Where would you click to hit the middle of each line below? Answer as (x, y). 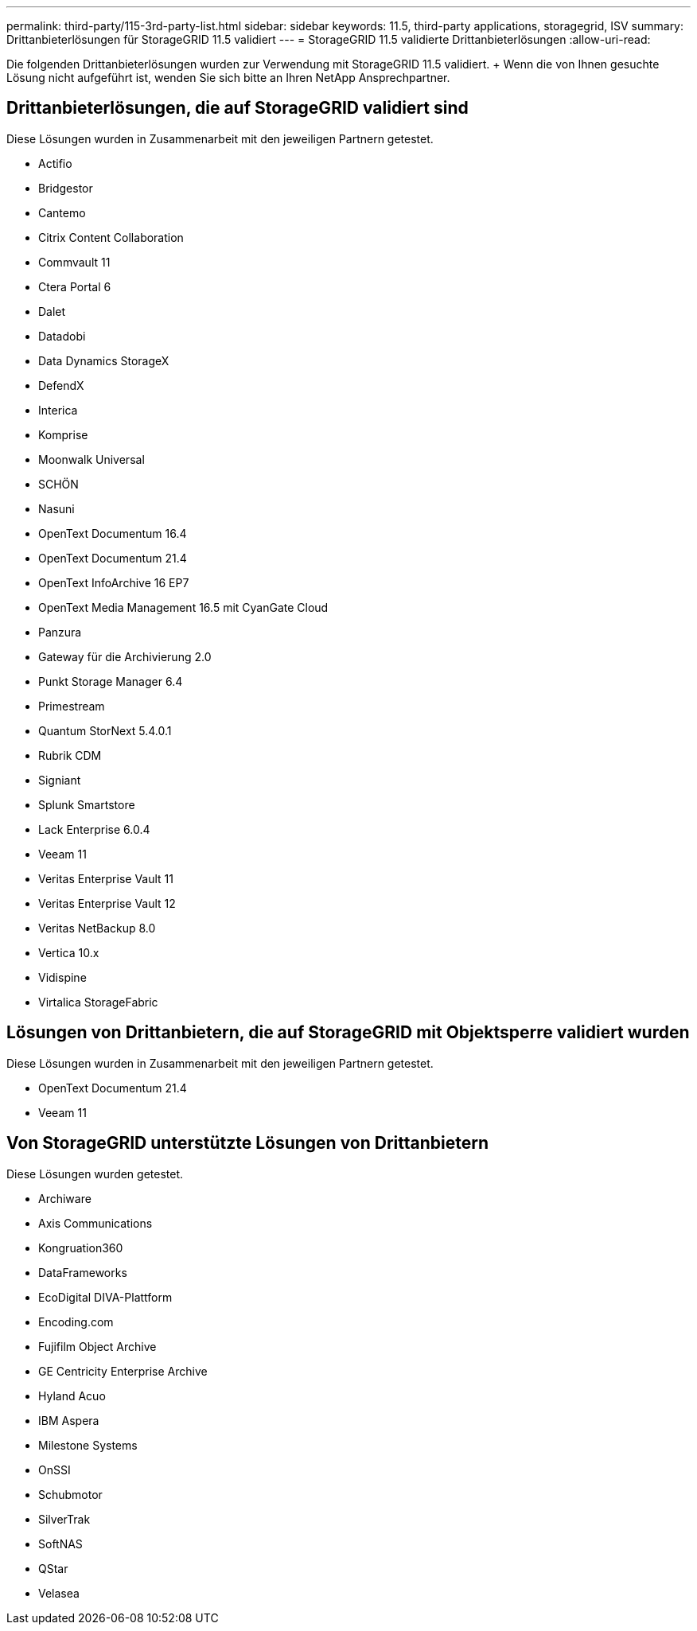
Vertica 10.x (69, 952)
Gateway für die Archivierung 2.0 (125, 656)
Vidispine (62, 977)
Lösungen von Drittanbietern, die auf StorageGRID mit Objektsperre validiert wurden (348, 1033)
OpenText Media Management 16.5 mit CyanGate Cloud (183, 607)
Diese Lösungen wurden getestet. (95, 1174)
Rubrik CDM (70, 755)
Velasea (59, 1593)
